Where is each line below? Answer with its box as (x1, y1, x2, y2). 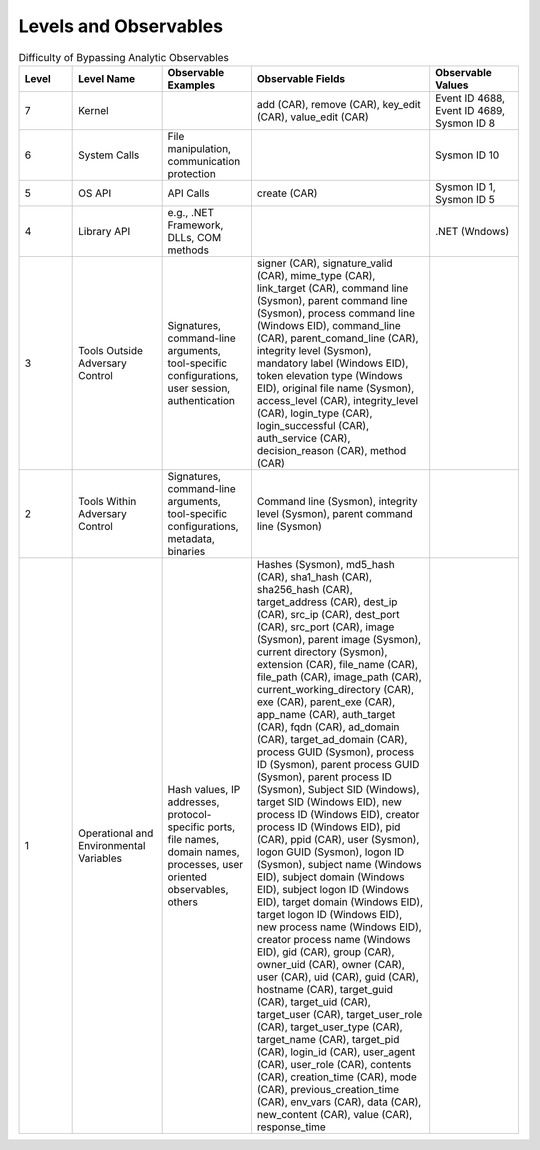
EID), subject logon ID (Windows (256, 882, 410, 896)
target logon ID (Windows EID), (256, 907, 403, 921)
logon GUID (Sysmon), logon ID (256, 845, 405, 859)
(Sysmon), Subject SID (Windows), (256, 782, 420, 796)
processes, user (167, 857, 244, 871)
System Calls (78, 148, 140, 162)
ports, (207, 820, 236, 834)
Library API (78, 224, 131, 238)
